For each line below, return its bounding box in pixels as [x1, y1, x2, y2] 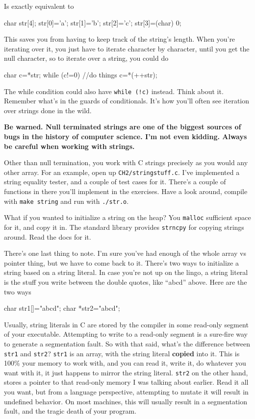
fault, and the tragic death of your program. [4, 406, 137, 416]
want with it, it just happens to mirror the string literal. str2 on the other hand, [4, 367, 248, 377]
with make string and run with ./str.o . [4, 196, 129, 206]
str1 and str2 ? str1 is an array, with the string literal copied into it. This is [4, 348, 240, 358]
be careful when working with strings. [4, 141, 135, 151]
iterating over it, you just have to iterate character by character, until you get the [4, 43, 250, 53]
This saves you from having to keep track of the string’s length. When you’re [4, 34, 235, 44]
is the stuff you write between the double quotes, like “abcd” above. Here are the [4, 276, 247, 287]
